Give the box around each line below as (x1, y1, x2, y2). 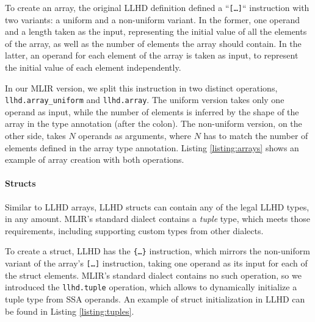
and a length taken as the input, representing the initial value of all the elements (5, 25, 307, 38)
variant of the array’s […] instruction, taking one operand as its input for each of (5, 257, 308, 270)
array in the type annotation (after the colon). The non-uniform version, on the (5, 117, 302, 130)
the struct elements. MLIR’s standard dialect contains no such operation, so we (5, 268, 302, 281)
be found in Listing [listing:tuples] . (5, 304, 134, 317)
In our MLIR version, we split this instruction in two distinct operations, (5, 81, 278, 94)
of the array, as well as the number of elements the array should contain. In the (5, 37, 302, 49)
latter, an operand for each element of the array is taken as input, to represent (5, 49, 299, 62)
